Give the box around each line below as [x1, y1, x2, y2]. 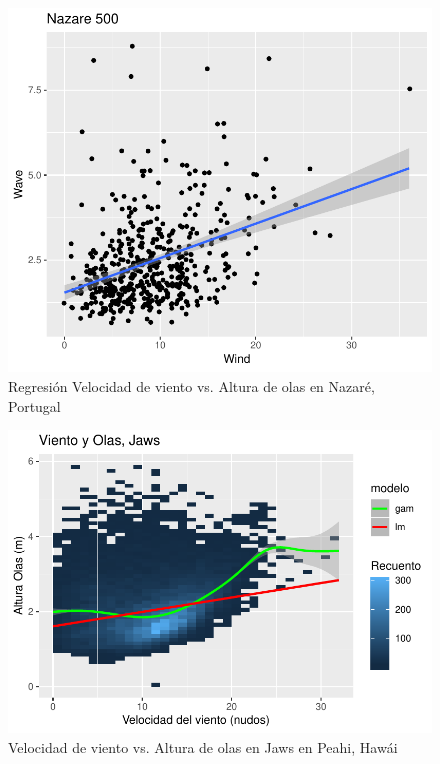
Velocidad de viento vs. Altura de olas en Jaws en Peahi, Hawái [8, 736, 398, 757]
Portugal [8, 395, 61, 416]
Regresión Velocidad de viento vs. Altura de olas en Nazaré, [8, 375, 375, 396]
